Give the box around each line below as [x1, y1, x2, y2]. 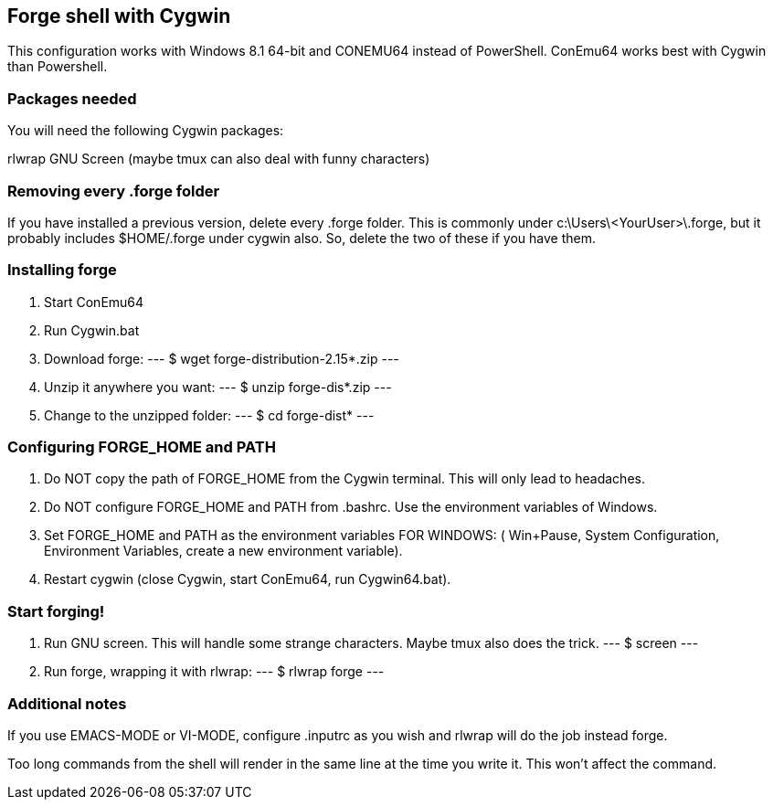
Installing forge [7, 260, 117, 280]
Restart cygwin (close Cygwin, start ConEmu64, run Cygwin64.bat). [44, 571, 451, 588]
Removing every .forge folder [7, 181, 220, 200]
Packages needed [7, 89, 137, 108]
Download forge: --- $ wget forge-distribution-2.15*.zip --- [44, 350, 399, 366]
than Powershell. [7, 58, 108, 75]
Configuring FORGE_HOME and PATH [7, 438, 276, 457]
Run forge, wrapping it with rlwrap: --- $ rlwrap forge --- [44, 664, 385, 680]
